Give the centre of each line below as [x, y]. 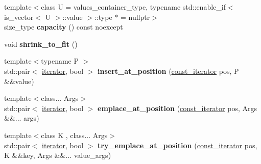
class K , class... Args [74, 135]
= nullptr [135, 17]
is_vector [19, 17]
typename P [60, 61]
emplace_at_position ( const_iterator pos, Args [177, 108]
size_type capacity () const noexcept [64, 27]
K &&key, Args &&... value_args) [58, 155]
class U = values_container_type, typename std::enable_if [133, 7]
